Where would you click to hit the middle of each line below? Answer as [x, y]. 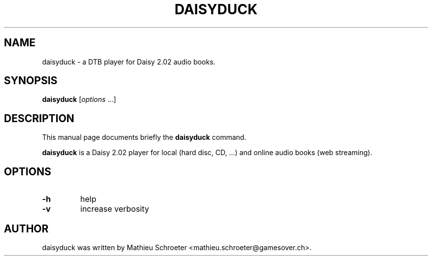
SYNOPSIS [31, 81]
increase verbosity [115, 209]
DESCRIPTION [39, 118]
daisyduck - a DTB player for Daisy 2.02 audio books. [129, 62]
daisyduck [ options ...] [79, 99]
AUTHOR [26, 228]
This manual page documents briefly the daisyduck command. [144, 137]
